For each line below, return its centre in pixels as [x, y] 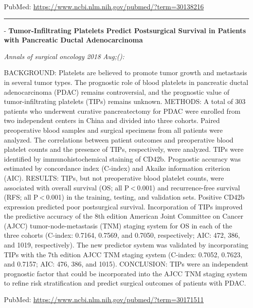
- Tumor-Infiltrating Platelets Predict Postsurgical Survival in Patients [125, 30]
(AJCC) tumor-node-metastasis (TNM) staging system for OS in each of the [118, 225]
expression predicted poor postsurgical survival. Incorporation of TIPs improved [123, 206]
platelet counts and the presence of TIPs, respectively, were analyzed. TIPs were [124, 149]
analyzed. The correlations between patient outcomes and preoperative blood [119, 139]
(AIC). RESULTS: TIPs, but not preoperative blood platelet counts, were [114, 177]
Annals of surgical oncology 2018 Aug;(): [64, 56]
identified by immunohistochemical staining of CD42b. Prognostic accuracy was [122, 158]
